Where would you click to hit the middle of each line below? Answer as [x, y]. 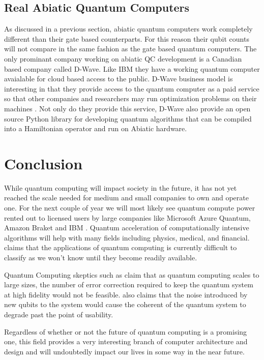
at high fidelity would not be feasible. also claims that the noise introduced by [126, 294]
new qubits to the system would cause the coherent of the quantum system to [125, 304]
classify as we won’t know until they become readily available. [101, 258]
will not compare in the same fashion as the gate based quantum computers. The [130, 49]
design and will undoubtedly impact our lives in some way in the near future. [124, 351]
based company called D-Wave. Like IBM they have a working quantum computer [132, 68]
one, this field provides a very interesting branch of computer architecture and [126, 341]
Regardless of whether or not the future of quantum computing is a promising [126, 331]
